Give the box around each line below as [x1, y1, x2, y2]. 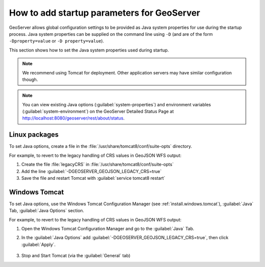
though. [22, 76, 38, 82]
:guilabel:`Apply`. [21, 242, 56, 247]
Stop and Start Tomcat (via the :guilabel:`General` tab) [21, 253, 131, 259]
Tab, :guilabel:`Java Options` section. [9, 208, 84, 214]
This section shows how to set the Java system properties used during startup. [9, 47, 169, 53]
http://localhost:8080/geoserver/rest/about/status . [22, 115, 125, 121]
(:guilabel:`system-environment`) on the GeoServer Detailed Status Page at [22, 108, 174, 115]
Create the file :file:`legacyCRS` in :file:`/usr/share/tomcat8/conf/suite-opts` [21, 162, 174, 168]
